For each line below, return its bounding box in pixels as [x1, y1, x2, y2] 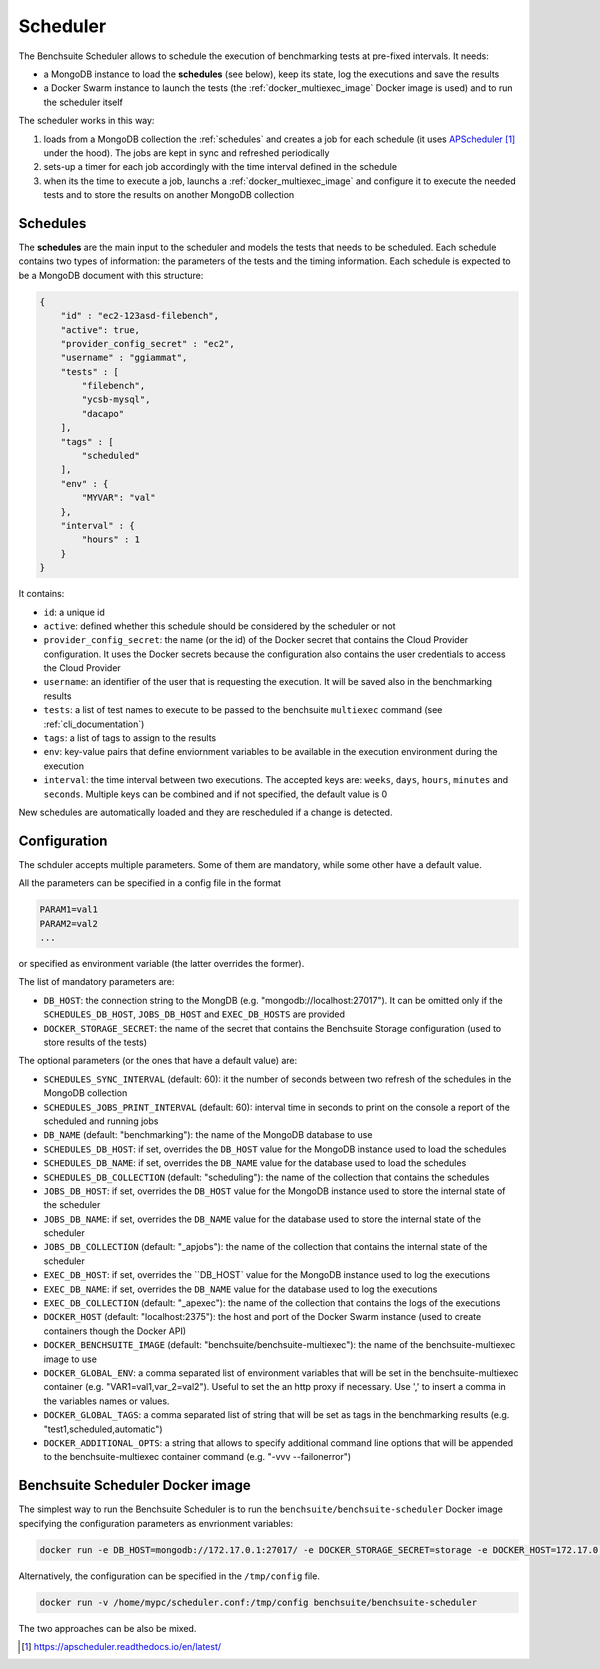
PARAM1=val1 [39, 904, 99, 915]
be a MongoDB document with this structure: [18, 269, 204, 281]
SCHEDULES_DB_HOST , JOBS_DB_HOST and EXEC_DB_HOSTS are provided [43, 1008, 345, 1020]
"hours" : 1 [81, 534, 140, 545]
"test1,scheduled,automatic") [43, 1423, 164, 1435]
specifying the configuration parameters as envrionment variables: [18, 1517, 294, 1529]
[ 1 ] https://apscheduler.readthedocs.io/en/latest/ [21, 1640, 222, 1652]
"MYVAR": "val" [81, 492, 157, 504]
